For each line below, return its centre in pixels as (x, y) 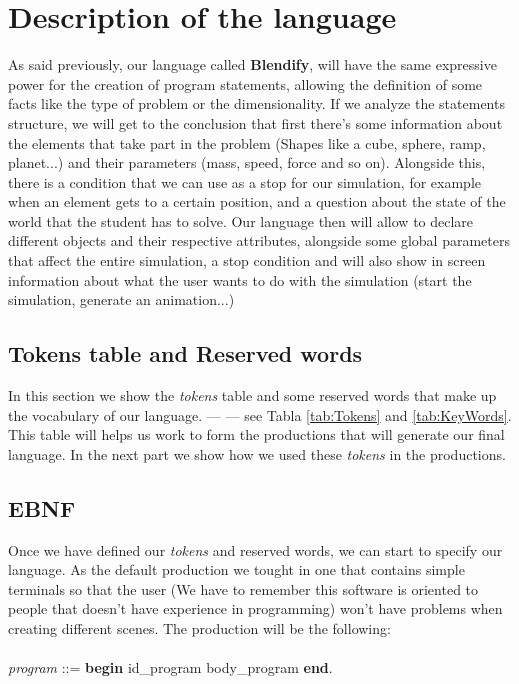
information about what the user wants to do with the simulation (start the (240, 279)
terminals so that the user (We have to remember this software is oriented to (243, 588)
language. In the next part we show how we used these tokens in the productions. (257, 453)
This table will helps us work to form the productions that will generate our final (256, 434)
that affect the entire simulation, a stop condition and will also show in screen (247, 260)
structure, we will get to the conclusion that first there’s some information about (255, 122)
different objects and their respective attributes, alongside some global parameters (259, 240)
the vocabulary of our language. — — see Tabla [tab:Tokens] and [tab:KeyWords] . (260, 414)
